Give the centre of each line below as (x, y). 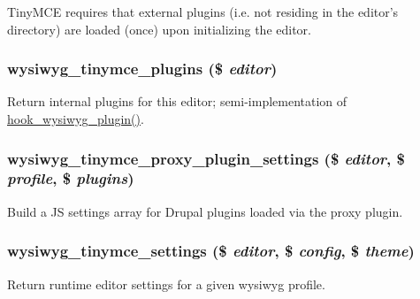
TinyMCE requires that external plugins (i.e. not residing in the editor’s (203, 11)
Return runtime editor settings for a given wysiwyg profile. (166, 284)
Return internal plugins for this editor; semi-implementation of (177, 101)
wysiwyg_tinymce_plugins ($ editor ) (142, 69)
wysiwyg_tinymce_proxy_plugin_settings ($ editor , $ (206, 158)
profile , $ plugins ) (71, 178)
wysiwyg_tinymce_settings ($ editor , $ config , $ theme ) (211, 251)
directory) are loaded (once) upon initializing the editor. (159, 29)
